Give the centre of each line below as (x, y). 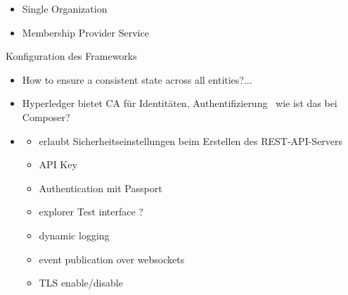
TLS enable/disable (81, 283)
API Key (58, 164)
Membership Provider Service (85, 32)
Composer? (46, 117)
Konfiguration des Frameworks (71, 56)
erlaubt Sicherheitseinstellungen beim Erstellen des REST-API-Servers (191, 140)
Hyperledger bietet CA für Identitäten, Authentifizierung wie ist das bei (180, 103)
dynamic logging (74, 235)
